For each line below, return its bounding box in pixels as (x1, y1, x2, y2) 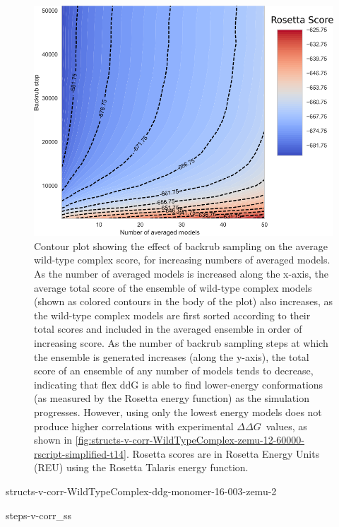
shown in (34, 432, 73, 447)
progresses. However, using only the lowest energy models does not (34, 404, 322, 419)
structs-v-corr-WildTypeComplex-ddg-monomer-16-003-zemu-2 (6, 483, 277, 498)
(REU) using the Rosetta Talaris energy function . (34, 460, 249, 475)
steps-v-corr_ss (6, 507, 71, 522)
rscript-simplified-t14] (34, 446, 126, 461)
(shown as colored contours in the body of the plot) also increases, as (34, 294, 333, 309)
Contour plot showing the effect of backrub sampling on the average (34, 238, 328, 253)
